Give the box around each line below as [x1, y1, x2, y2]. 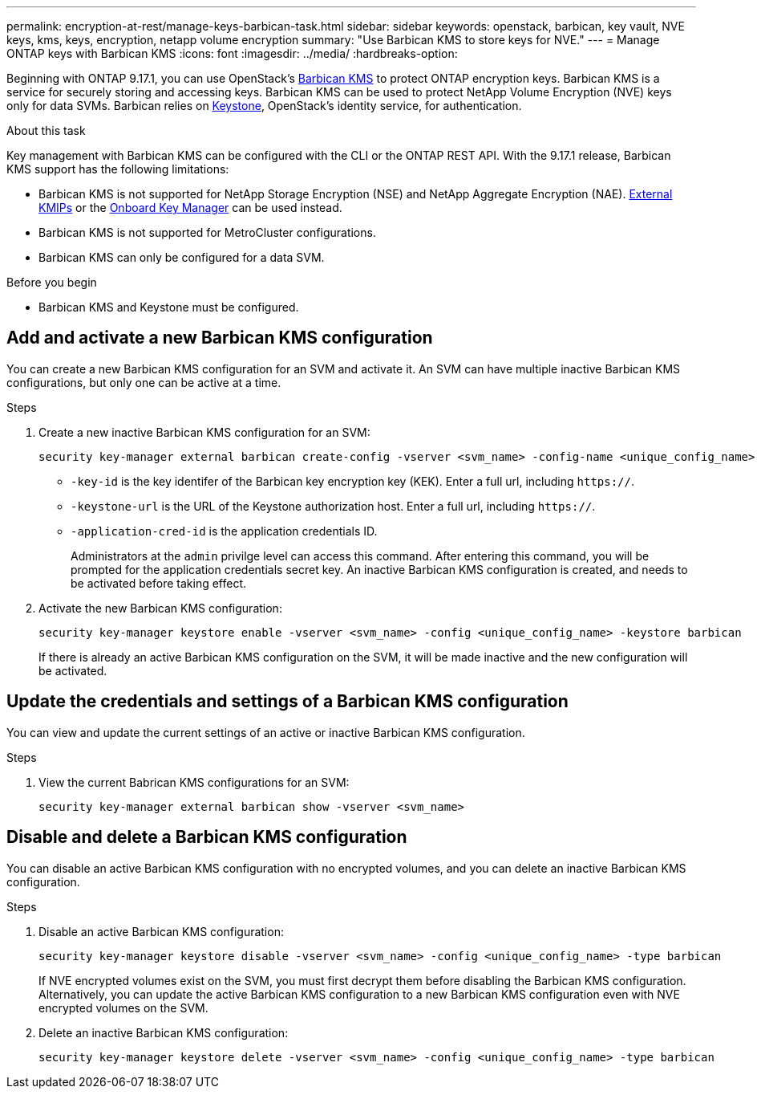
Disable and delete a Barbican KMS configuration [6, 827, 407, 848]
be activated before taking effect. [71, 576, 247, 590]
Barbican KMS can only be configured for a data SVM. [38, 250, 325, 264]
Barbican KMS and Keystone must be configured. [38, 300, 299, 314]
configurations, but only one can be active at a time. [6, 375, 281, 389]
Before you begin [6, 275, 97, 289]
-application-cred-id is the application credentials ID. [71, 523, 378, 538]
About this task [6, 124, 86, 137]
